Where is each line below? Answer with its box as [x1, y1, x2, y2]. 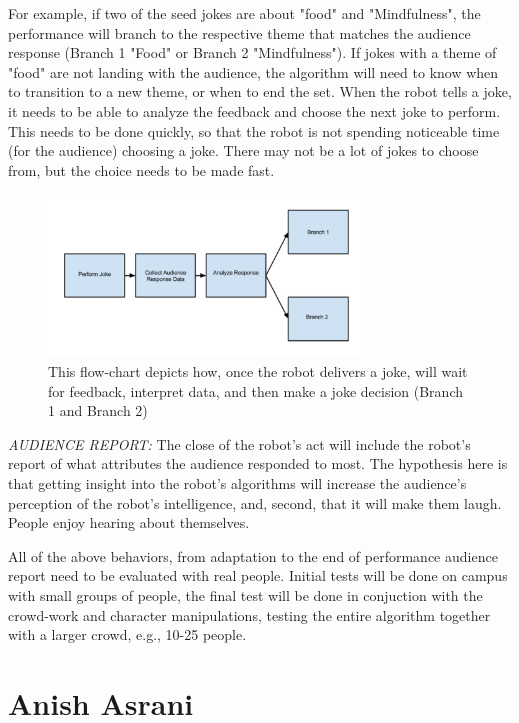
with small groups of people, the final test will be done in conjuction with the [8, 584, 483, 605]
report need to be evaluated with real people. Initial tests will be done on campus [8, 565, 508, 586]
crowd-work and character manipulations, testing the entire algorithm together [8, 604, 491, 625]
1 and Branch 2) [48, 400, 148, 421]
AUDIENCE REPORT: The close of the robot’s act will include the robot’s [8, 433, 471, 454]
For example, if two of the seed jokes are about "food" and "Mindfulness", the [8, 3, 481, 23]
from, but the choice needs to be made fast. [8, 159, 275, 180]
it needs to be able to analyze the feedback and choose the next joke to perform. [8, 100, 501, 121]
